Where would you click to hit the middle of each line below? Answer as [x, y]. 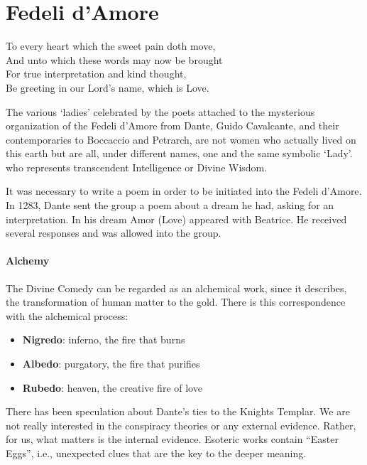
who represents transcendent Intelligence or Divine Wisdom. [137, 167]
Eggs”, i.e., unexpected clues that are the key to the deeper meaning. [156, 453]
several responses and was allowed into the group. [114, 233]
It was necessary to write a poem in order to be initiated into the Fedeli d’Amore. [184, 191]
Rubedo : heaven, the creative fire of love [112, 387]
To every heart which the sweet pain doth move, [111, 46]
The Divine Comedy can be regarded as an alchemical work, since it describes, [176, 288]
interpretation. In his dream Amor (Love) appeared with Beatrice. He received [176, 219]
